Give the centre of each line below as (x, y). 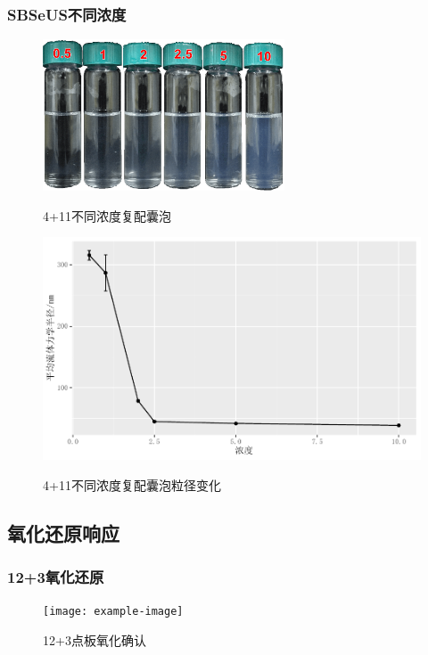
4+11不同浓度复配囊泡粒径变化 (132, 484)
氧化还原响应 (63, 532)
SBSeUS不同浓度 (67, 14)
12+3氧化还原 (56, 576)
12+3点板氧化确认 (95, 639)
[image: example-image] (113, 612)
